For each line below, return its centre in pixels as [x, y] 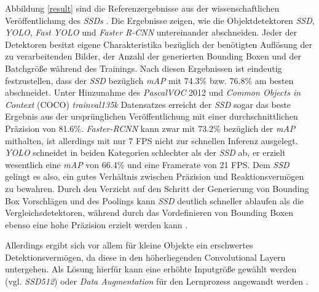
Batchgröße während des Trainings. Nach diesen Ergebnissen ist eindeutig [144, 68]
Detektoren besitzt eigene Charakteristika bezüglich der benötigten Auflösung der [159, 44]
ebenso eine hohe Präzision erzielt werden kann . [96, 224]
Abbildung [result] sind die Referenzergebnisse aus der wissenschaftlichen [142, 8]
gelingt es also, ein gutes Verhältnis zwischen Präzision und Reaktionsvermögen [155, 176]
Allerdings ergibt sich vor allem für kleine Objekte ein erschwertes [129, 245]
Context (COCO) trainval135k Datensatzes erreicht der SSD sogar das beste [148, 104]
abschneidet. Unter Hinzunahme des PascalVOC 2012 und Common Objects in [153, 92]
